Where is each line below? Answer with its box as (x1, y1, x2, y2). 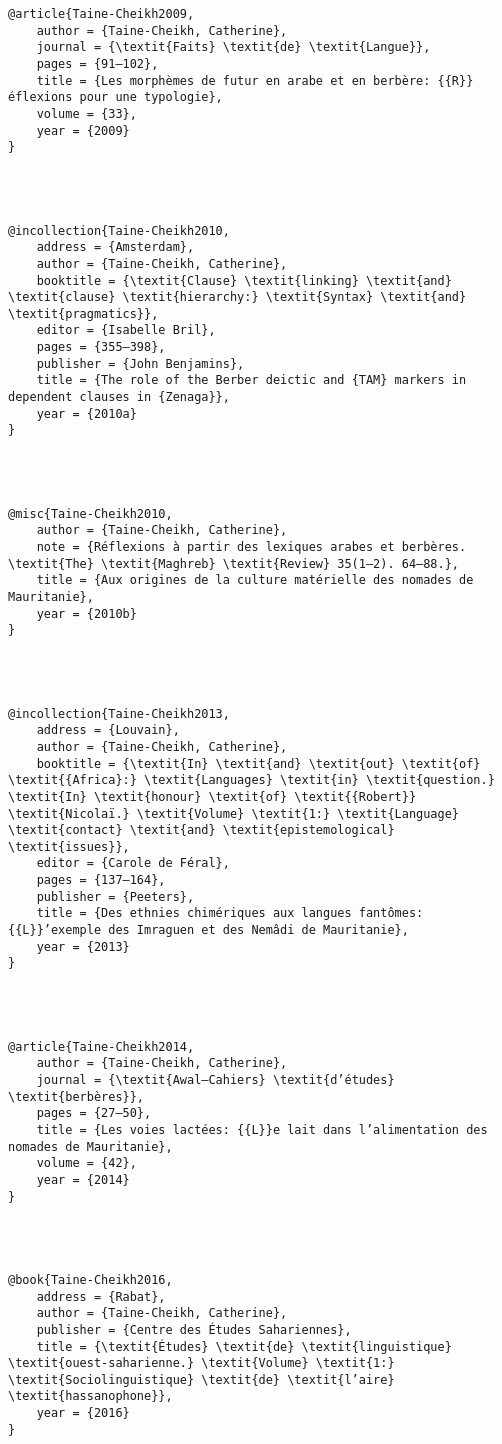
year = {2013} (36, 939, 130, 954)
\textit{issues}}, (8, 839, 130, 854)
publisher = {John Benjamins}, (36, 356, 245, 371)
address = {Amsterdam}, (36, 240, 195, 255)
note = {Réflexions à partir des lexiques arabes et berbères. (36, 540, 467, 554)
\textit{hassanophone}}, (8, 1389, 173, 1404)
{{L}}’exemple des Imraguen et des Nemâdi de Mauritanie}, (8, 923, 409, 938)
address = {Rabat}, (36, 1289, 166, 1304)
